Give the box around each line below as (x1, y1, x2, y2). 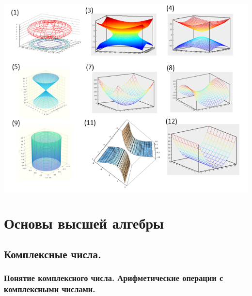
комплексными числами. (4, 283, 95, 295)
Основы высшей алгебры (4, 213, 164, 233)
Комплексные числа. (4, 246, 101, 261)
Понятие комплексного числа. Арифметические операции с (4, 272, 223, 284)
